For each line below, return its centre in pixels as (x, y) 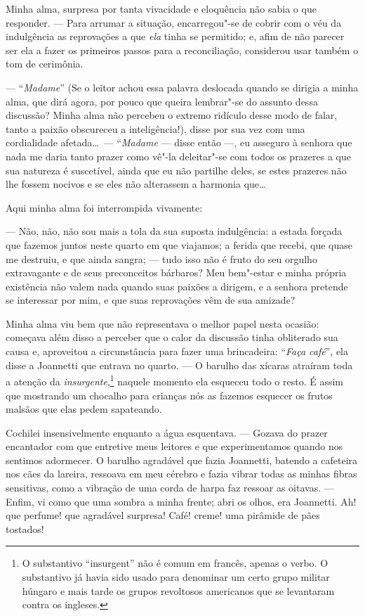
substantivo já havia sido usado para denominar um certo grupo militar (176, 577)
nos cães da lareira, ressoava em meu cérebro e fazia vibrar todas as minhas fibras (181, 474)
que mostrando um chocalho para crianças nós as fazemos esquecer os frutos (169, 395)
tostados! (25, 528)
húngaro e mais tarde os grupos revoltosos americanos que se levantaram (178, 590)
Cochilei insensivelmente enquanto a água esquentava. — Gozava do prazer (167, 432)
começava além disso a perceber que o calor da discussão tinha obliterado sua (172, 337)
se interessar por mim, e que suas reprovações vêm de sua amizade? (151, 300)
